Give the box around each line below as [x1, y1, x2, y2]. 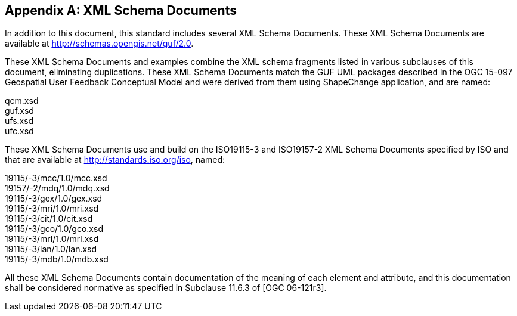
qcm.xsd [5, 95, 39, 106]
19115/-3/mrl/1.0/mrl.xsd [5, 234, 99, 244]
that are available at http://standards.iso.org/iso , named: [5, 154, 225, 165]
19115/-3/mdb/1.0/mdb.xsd [5, 254, 109, 265]
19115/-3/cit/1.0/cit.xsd [5, 213, 92, 224]
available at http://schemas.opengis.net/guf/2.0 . [5, 38, 194, 49]
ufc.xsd [5, 126, 34, 137]
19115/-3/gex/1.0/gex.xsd [5, 193, 103, 204]
